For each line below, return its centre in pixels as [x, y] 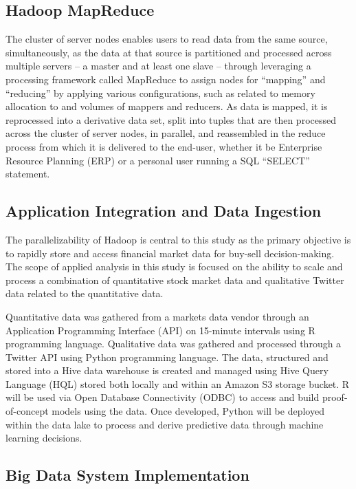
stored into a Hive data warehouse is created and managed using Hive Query [167, 370]
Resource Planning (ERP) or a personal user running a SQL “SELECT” [158, 160]
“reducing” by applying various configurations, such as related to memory [160, 93]
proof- [335, 397]
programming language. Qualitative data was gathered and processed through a [174, 344]
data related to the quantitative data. [85, 293]
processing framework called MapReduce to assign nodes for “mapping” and [166, 79]
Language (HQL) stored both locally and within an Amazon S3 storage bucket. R [178, 383]
